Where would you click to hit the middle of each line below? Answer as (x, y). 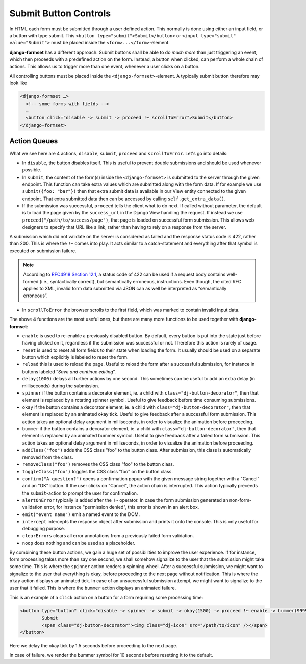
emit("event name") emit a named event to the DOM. (81, 514)
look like (18, 83)
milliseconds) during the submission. (61, 386)
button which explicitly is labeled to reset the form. (75, 357)
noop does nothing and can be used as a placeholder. (79, 543)
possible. (32, 170)
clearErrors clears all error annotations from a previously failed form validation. (108, 535)
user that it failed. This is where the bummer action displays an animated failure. (93, 588)
